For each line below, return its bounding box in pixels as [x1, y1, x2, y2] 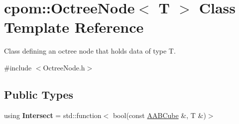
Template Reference [4, 17, 144, 37]
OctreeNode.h [43, 62, 85, 72]
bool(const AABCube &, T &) [113, 110, 206, 120]
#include [4, 62, 32, 72]
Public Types [4, 86, 74, 102]
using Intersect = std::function [4, 110, 102, 120]
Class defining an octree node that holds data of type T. [4, 46, 176, 56]
